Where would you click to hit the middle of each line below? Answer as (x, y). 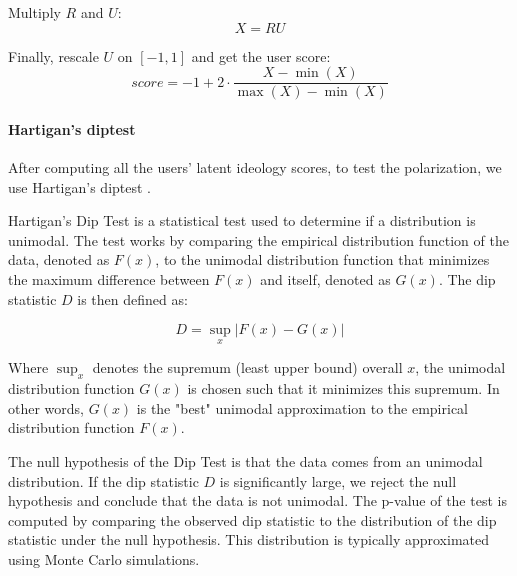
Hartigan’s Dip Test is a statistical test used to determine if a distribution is (242, 220)
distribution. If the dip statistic (103, 480)
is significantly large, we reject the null (338, 480)
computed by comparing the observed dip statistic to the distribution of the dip (252, 519)
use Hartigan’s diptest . (80, 186)
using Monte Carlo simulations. (104, 558)
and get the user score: (261, 55)
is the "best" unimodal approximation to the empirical (302, 407)
